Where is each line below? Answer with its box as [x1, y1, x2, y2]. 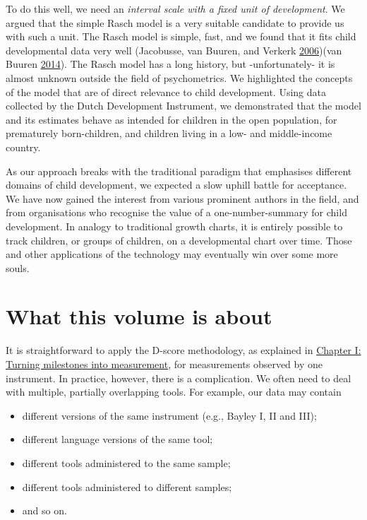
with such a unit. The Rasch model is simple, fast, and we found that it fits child [6, 29, 356, 44]
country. [6, 139, 41, 154]
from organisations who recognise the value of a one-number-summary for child [6, 205, 347, 220]
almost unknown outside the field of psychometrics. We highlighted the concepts [6, 70, 353, 85]
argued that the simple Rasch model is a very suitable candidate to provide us [6, 15, 344, 30]
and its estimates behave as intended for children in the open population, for [6, 112, 337, 126]
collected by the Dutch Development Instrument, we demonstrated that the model [6, 98, 361, 113]
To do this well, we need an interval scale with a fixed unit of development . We [6, 1, 345, 16]
